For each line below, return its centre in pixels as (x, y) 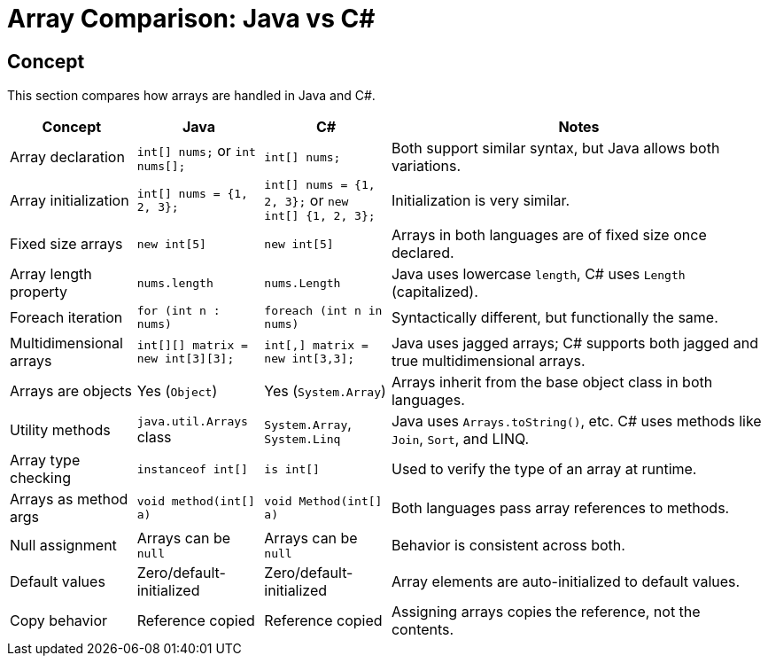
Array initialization (70, 201)
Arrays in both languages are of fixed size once (549, 235)
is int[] (292, 469)
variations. (426, 166)
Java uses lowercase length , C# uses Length (538, 274)
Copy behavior (59, 621)
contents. (423, 630)
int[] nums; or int (196, 150)
